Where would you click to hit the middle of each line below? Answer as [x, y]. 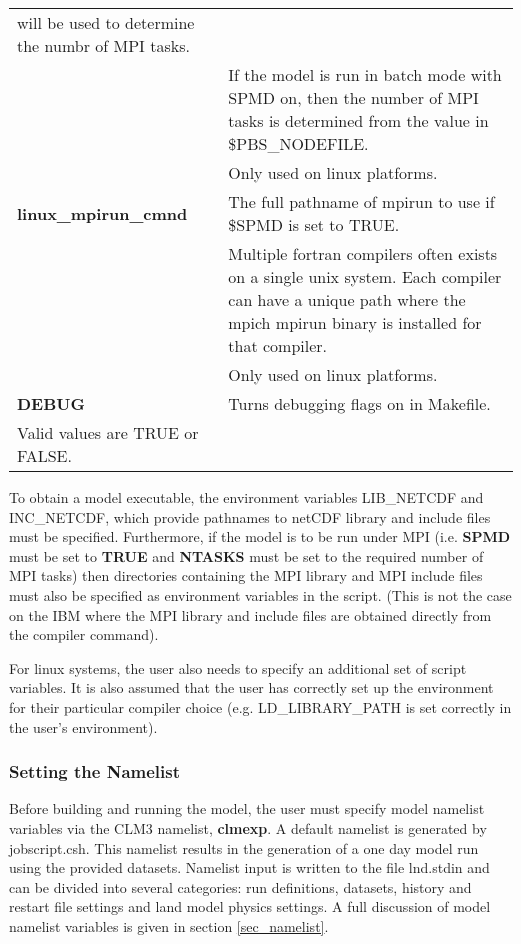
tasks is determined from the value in [358, 120]
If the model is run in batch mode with [365, 74]
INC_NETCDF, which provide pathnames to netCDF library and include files [250, 516]
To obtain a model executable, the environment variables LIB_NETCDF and [246, 497]
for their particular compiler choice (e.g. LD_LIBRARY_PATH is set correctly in [260, 706]
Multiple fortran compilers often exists [363, 253]
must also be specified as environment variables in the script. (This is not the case [260, 594]
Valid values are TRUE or [108, 432]
